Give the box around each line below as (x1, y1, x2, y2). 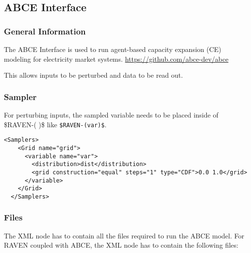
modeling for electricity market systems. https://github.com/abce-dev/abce (4, 53, 229, 64)
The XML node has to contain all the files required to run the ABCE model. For (4, 230, 244, 240)
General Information (4, 25, 86, 37)
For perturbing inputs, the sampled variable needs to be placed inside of (4, 110, 218, 119)
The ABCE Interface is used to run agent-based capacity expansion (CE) (4, 44, 221, 54)
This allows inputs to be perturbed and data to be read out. (4, 70, 183, 80)
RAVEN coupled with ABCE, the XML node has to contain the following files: (4, 240, 238, 250)
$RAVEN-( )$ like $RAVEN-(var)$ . (4, 119, 107, 129)
